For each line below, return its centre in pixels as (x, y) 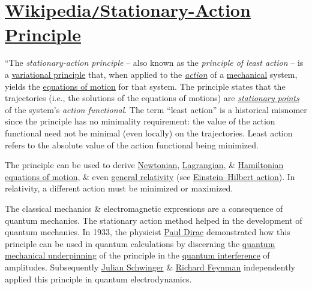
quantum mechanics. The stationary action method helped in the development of (154, 220)
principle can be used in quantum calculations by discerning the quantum (140, 243)
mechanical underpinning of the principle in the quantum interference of (137, 255)
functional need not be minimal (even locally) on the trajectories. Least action (149, 133)
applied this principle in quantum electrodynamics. (98, 279)
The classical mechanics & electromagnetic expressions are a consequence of (144, 208)
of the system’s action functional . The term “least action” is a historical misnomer (156, 109)
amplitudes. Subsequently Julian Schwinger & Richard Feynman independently (150, 267)
